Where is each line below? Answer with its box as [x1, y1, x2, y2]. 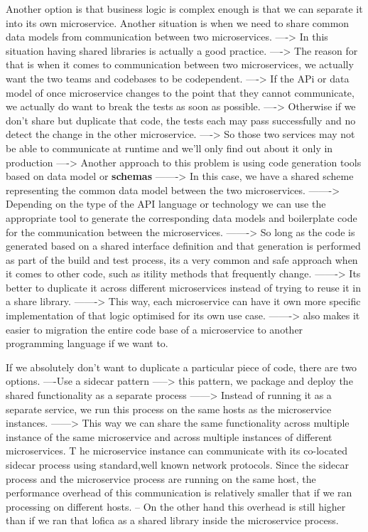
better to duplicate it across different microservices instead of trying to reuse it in [6, 280, 362, 294]
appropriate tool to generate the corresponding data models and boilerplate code [6, 210, 357, 225]
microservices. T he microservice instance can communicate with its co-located [6, 443, 348, 458]
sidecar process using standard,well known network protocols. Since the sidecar [6, 457, 349, 472]
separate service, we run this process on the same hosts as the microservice [6, 401, 332, 416]
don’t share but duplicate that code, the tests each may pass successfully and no [6, 112, 356, 127]
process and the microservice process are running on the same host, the [6, 471, 316, 486]
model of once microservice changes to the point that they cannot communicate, [6, 85, 355, 100]
